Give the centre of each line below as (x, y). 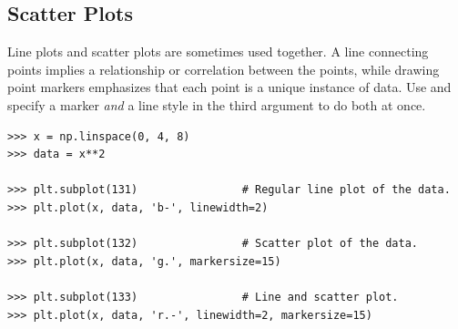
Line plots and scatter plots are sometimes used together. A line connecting (218, 51)
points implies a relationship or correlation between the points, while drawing (224, 69)
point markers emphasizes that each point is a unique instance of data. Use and (229, 87)
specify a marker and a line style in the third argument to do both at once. (217, 104)
